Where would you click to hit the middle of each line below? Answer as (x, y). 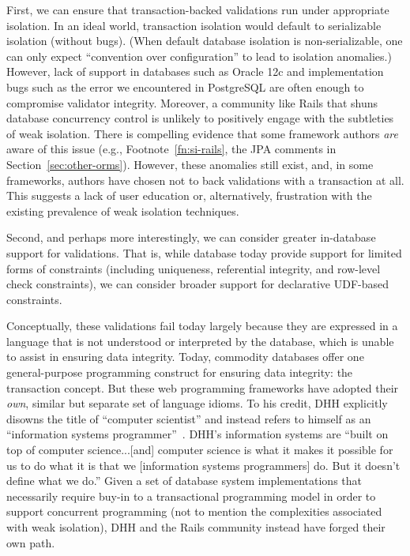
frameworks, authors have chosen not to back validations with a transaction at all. (205, 180)
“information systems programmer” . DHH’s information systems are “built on (197, 434)
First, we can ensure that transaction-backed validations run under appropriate (198, 9)
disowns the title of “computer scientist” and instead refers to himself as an (189, 418)
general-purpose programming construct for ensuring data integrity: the (180, 372)
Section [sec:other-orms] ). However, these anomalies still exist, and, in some (190, 164)
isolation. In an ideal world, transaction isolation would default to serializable (194, 25)
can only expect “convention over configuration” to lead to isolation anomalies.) (199, 56)
